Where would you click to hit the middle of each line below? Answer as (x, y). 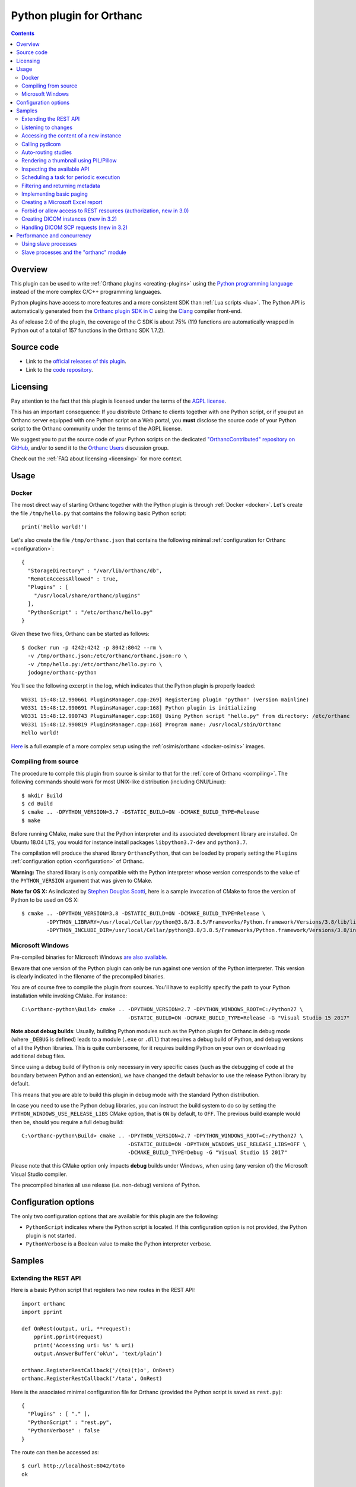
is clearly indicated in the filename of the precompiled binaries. (88, 976)
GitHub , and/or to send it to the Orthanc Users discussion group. (90, 448)
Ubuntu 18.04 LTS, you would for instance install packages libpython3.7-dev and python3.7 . (129, 842)
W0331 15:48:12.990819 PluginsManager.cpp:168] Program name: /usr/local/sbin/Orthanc (151, 724)
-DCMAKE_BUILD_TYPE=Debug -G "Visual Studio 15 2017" (208, 1152)
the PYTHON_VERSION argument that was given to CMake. (82, 881)
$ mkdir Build (42, 795)
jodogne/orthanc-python (62, 672)
